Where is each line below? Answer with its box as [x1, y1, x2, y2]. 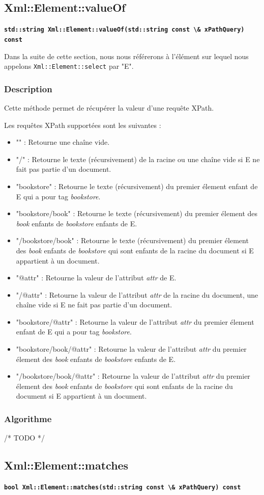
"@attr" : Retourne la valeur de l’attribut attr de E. [16, 272, 177, 283]
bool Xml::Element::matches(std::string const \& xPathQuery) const [4, 484, 241, 491]
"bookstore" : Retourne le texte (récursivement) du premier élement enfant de [16, 180, 258, 191]
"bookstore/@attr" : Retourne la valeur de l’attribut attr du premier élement [16, 316, 254, 327]
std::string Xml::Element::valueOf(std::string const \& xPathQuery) [4, 26, 245, 34]
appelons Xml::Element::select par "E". [4, 61, 134, 71]
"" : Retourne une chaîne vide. [16, 137, 110, 147]
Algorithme [4, 412, 52, 425]
